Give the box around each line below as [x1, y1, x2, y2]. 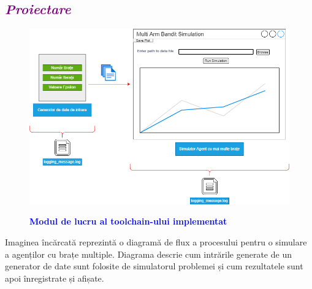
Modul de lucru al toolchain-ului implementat [29, 215, 227, 228]
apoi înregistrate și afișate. [5, 271, 104, 284]
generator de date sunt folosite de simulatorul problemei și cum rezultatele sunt [5, 260, 303, 272]
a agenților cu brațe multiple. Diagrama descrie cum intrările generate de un [5, 247, 292, 260]
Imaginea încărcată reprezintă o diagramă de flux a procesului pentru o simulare [5, 236, 307, 249]
